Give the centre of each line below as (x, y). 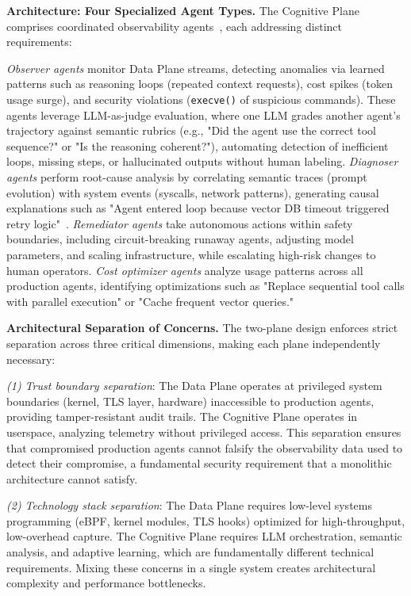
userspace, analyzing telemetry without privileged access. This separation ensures (204, 432)
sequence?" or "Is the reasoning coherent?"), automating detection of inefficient (198, 145)
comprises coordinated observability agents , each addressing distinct (175, 26)
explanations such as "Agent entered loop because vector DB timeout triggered (198, 208)
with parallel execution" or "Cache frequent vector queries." (150, 301)
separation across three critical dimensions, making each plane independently (194, 343)
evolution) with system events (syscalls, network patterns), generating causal (193, 192)
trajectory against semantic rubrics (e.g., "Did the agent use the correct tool (192, 130)
